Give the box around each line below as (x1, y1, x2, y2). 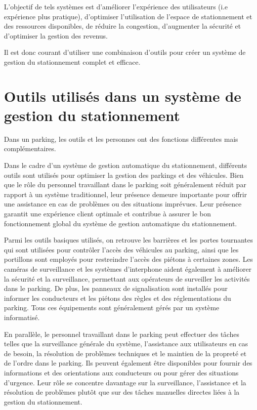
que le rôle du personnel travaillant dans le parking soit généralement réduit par (4, 179, 247, 190)
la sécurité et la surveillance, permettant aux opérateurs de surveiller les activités (4, 273, 250, 284)
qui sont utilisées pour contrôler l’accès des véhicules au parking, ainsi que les (4, 244, 239, 254)
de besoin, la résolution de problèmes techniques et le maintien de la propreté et (4, 348, 247, 358)
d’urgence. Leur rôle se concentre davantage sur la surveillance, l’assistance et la (4, 377, 247, 387)
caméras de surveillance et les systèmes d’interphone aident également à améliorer (4, 264, 252, 274)
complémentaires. (4, 143, 56, 154)
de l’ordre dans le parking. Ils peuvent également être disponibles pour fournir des (4, 358, 253, 368)
